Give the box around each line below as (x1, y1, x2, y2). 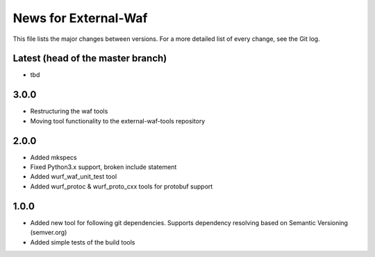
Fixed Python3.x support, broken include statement (30, 163, 177, 171)
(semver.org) (30, 229, 67, 237)
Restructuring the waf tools (30, 107, 108, 116)
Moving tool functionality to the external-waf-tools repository (30, 116, 206, 125)
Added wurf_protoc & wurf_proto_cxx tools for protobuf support (30, 182, 213, 190)
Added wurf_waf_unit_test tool (30, 172, 117, 181)
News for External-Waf (12, 10, 148, 26)
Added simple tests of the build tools (30, 238, 135, 246)
